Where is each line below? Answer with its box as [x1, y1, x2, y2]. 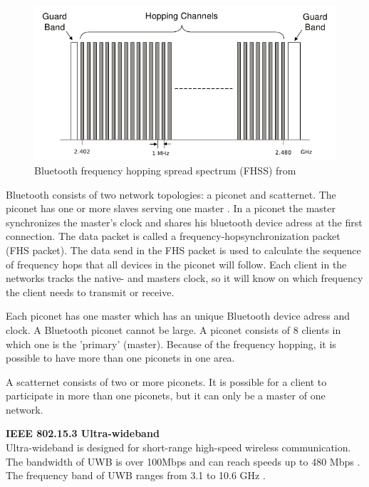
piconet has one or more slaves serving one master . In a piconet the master [6, 201, 336, 216]
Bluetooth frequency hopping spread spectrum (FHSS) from [34, 162, 296, 177]
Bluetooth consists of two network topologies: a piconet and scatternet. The [6, 187, 336, 201]
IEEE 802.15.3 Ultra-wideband [6, 426, 160, 441]
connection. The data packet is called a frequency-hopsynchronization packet [6, 229, 341, 243]
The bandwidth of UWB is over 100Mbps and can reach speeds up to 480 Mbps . [6, 454, 360, 468]
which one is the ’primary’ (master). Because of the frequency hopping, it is [6, 336, 336, 351]
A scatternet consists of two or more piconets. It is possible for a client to [6, 374, 327, 389]
